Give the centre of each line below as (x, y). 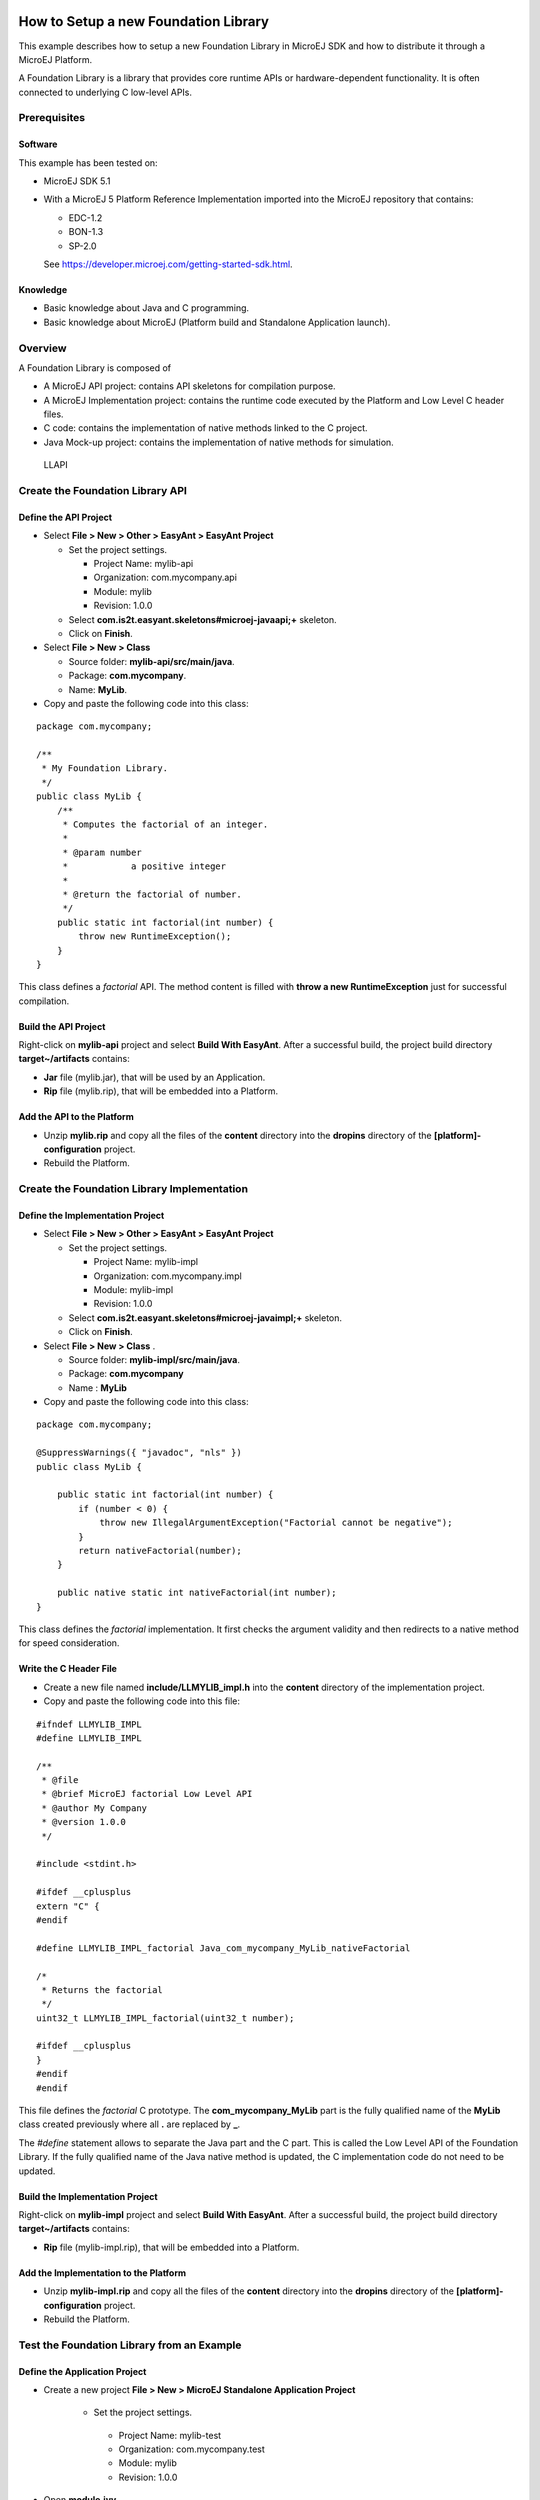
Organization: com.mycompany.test (191, 2449)
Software (38, 144)
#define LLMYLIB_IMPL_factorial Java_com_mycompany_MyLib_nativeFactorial (223, 1948)
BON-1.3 (86, 232)
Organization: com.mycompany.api (165, 577)
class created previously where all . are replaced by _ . (129, 2124)
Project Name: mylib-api (143, 563)
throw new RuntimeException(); (155, 936)
